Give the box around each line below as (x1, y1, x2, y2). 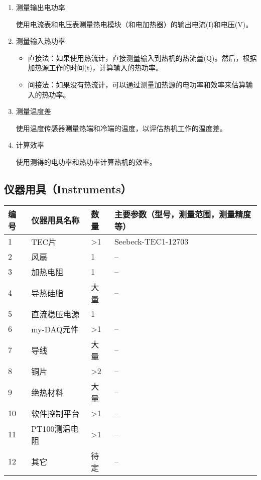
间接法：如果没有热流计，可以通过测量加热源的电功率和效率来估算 (28, 79, 246, 89)
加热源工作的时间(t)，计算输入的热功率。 (28, 62, 163, 73)
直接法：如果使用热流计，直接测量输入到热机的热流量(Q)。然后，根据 (28, 52, 257, 63)
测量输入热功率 (16, 36, 65, 46)
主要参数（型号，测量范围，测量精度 (114, 208, 251, 220)
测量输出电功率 (16, 2, 65, 12)
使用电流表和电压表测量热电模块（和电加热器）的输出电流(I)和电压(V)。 (16, 19, 253, 29)
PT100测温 (31, 422, 71, 434)
